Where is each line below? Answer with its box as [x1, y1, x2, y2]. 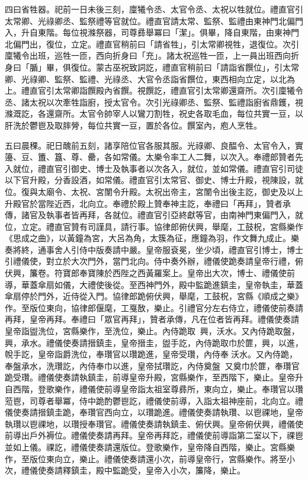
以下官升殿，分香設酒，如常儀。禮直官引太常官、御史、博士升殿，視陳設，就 [5, 174, 303, 186]
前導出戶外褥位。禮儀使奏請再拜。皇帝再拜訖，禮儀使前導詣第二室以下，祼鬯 [5, 429, 303, 441]
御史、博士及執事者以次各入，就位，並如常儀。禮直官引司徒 [70, 162, 303, 174]
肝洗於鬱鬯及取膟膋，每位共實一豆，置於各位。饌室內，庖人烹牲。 [5, 119, 262, 131]
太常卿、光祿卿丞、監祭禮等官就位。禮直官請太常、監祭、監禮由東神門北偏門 [5, 14, 303, 27]
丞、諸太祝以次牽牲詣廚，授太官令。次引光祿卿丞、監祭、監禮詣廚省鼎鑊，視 [5, 95, 303, 108]
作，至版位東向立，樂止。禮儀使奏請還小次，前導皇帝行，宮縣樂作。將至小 [5, 452, 295, 465]
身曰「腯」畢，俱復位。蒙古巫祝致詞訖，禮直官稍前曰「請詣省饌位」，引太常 [5, 60, 299, 73]
